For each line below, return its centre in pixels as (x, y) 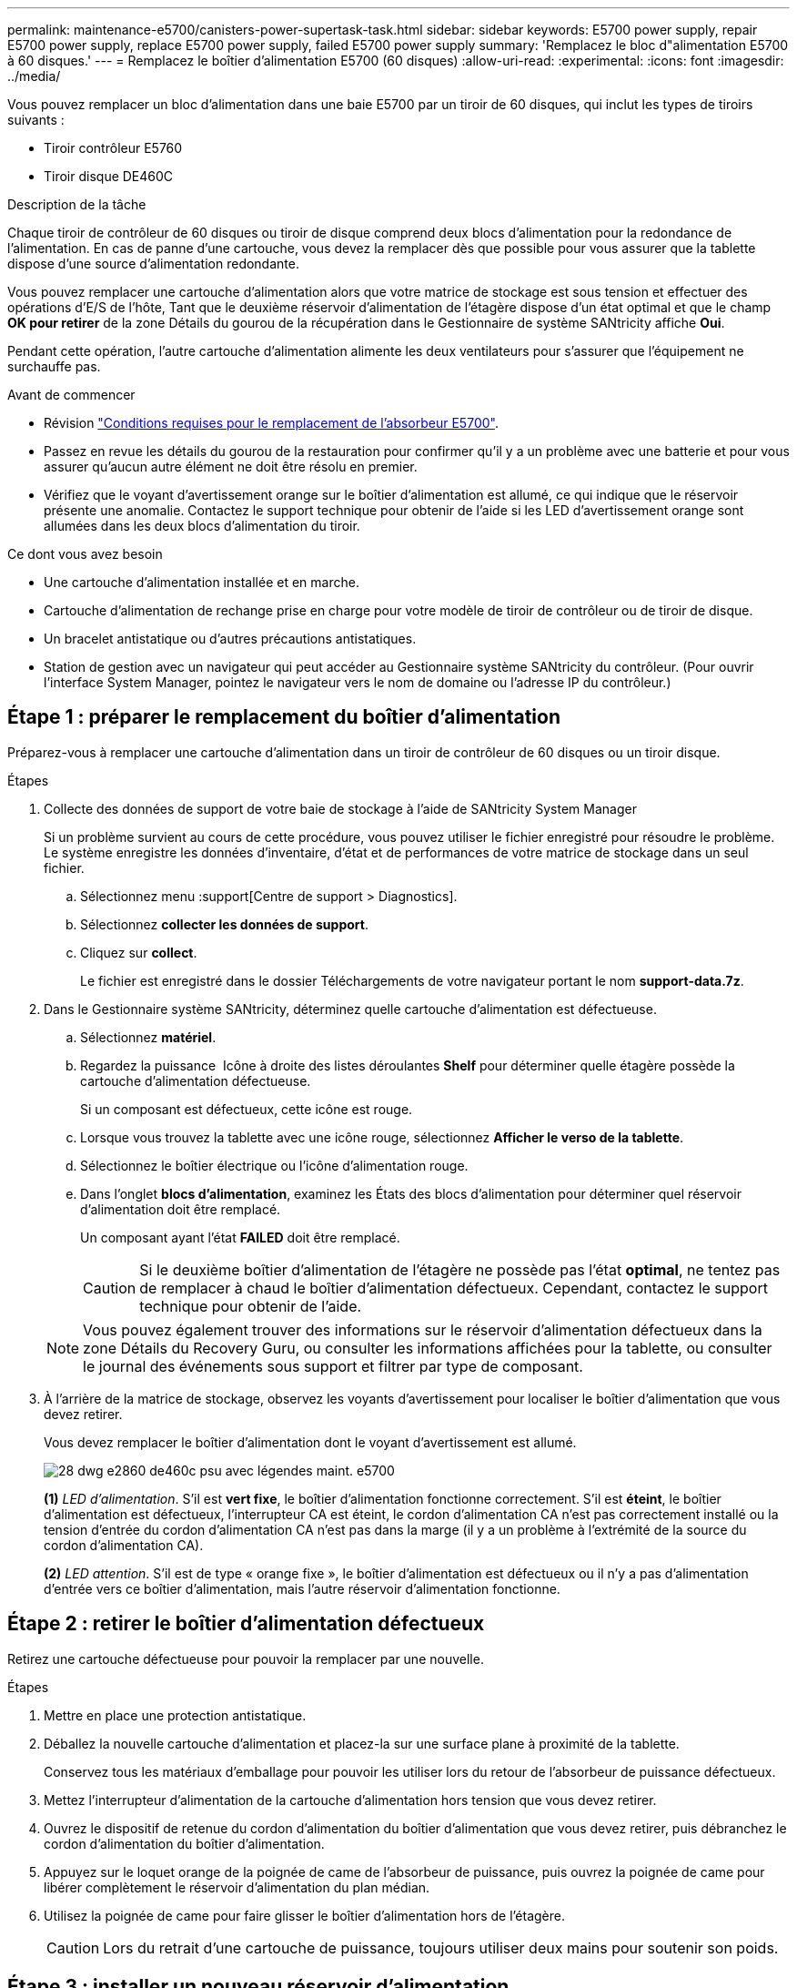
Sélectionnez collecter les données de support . (224, 924)
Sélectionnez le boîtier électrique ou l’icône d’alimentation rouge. (274, 1165)
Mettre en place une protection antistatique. (175, 1715)
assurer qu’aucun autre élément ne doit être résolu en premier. (231, 467)
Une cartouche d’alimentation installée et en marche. (202, 582)
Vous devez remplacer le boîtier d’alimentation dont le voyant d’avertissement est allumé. (310, 1442)
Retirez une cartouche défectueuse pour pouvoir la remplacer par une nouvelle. (246, 1658)
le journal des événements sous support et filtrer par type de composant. (333, 1366)
